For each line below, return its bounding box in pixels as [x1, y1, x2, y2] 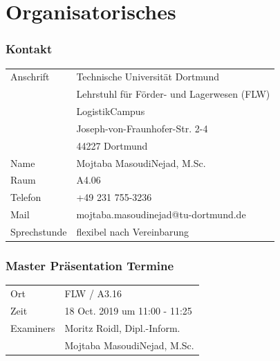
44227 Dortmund [76, 138, 148, 152]
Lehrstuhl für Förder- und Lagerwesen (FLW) [76, 87, 270, 101]
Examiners [10, 320, 55, 335]
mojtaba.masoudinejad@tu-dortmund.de [76, 207, 246, 222]
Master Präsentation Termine [6, 256, 174, 274]
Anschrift [10, 69, 50, 84]
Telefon [10, 190, 41, 204]
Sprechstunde [10, 224, 67, 238]
